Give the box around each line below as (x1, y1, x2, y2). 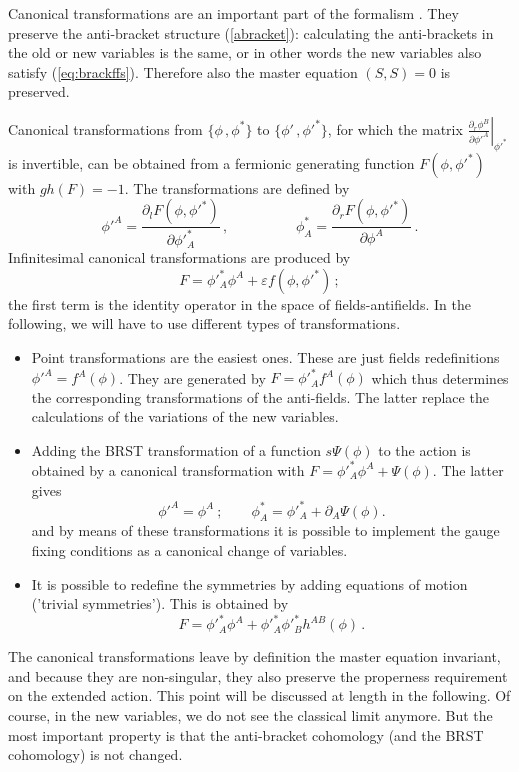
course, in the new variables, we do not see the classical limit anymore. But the (8, 705, 493, 726)
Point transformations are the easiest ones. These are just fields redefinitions (31, 346, 500, 367)
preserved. (8, 81, 70, 102)
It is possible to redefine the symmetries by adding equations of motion (31, 573, 468, 594)
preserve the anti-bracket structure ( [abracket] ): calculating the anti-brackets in (8, 22, 494, 43)
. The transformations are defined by (124, 177, 350, 198)
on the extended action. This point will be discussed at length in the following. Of (8, 685, 511, 706)
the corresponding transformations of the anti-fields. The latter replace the (31, 386, 489, 407)
